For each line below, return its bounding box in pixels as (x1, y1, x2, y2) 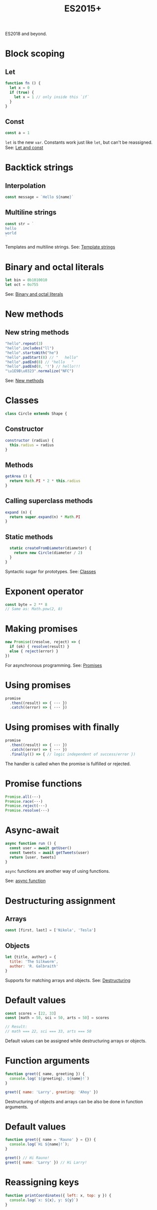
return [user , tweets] (9, 855, 56, 859)
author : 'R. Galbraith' (9, 964, 58, 969)
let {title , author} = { (5, 955, 56, 960)
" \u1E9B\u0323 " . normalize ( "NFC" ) (5, 369, 74, 374)
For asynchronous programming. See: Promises (5, 662, 102, 668)
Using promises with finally (5, 722, 119, 733)
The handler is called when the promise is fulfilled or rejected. (5, 761, 131, 767)
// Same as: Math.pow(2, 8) (5, 607, 63, 612)
